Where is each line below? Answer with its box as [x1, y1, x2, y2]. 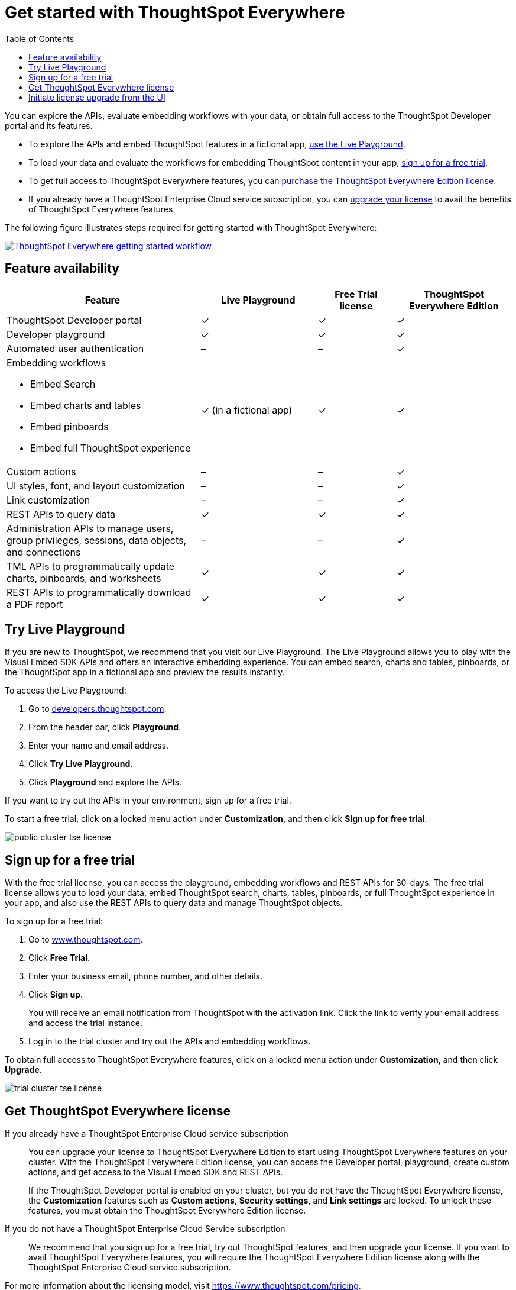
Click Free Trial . [28, 953, 90, 963]
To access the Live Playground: [5, 685, 126, 696]
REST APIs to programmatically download [7, 586, 192, 598]
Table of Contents [5, 33, 74, 44]
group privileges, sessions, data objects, [7, 534, 187, 546]
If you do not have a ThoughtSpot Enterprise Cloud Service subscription [5, 1224, 285, 1234]
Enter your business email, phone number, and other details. [28, 971, 263, 982]
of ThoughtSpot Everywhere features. [28, 204, 176, 214]
